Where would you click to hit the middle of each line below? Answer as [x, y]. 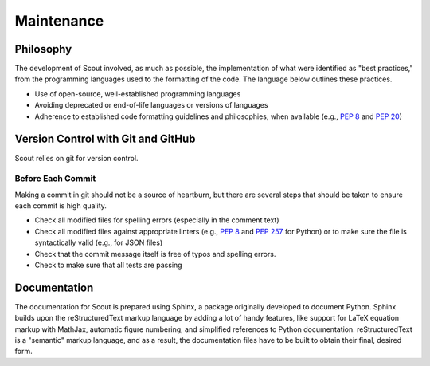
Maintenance [59, 21]
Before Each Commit [55, 179]
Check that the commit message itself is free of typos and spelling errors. [155, 254]
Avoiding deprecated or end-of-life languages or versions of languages [151, 105]
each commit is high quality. [61, 206]
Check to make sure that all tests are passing [108, 265]
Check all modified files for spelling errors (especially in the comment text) [157, 220]
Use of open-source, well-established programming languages [138, 94]
